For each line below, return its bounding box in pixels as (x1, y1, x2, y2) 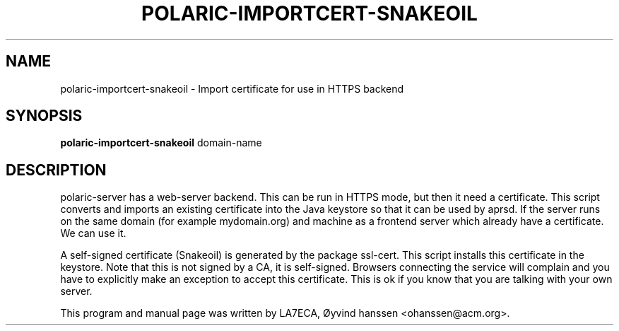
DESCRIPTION (6, 161, 107, 179)
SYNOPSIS (6, 107, 83, 125)
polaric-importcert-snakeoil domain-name (60, 137, 262, 149)
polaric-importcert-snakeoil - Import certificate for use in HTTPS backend (60, 82, 404, 95)
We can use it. (60, 227, 126, 240)
